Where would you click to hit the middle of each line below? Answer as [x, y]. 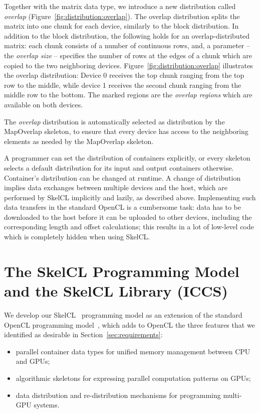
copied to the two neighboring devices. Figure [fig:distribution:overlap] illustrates [128, 65]
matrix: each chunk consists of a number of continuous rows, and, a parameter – [127, 45]
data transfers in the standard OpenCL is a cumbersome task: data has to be [122, 207]
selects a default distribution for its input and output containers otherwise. [119, 167]
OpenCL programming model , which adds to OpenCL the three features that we [129, 324]
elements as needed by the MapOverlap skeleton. [79, 141]
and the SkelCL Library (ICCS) [116, 291]
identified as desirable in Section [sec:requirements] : [83, 334]
